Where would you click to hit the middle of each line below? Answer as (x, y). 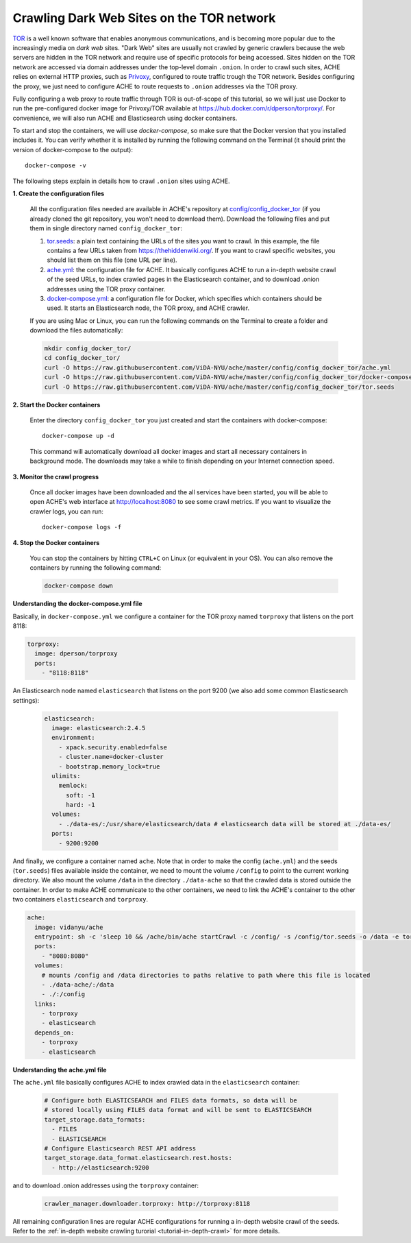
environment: (73, 738)
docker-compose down (78, 586)
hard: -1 (80, 805)
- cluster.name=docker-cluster (111, 757)
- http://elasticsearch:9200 (101, 1168)
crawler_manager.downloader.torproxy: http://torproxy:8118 (147, 1204)
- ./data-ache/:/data (78, 985)
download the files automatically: (76, 330)
